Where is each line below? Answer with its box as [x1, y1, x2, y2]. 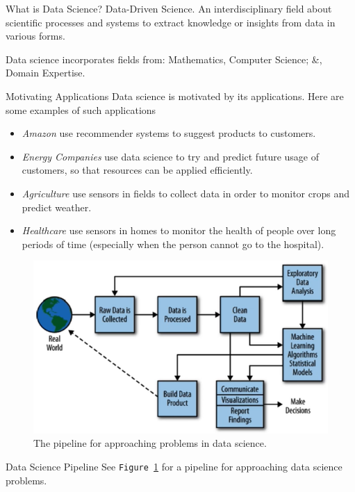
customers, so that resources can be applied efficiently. [22, 163, 253, 177]
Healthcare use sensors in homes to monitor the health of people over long [22, 223, 336, 238]
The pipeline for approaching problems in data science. [33, 436, 267, 450]
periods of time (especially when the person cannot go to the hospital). [22, 236, 324, 251]
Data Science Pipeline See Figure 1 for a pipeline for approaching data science [6, 459, 342, 473]
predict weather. [22, 199, 92, 214]
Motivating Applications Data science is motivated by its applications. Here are [6, 88, 344, 103]
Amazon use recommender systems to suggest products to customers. [22, 126, 316, 140]
